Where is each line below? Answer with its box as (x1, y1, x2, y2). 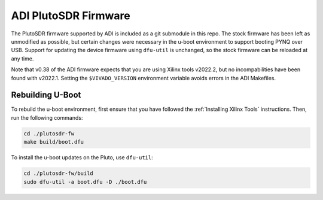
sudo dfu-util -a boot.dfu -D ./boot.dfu (23, 178, 147, 185)
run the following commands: (11, 114, 83, 121)
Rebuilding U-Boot (11, 90, 81, 100)
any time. (11, 54, 34, 62)
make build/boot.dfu (23, 138, 84, 146)
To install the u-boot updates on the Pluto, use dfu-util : (11, 154, 154, 161)
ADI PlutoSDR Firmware (11, 9, 131, 22)
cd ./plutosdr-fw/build (23, 170, 94, 177)
